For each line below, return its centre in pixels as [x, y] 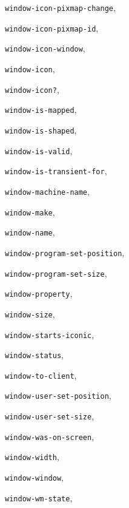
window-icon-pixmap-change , [60, 7]
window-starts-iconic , [50, 334]
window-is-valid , [39, 150]
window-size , [30, 313]
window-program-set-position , [65, 252]
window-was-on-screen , [50, 436]
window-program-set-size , [56, 273]
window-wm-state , [39, 497]
